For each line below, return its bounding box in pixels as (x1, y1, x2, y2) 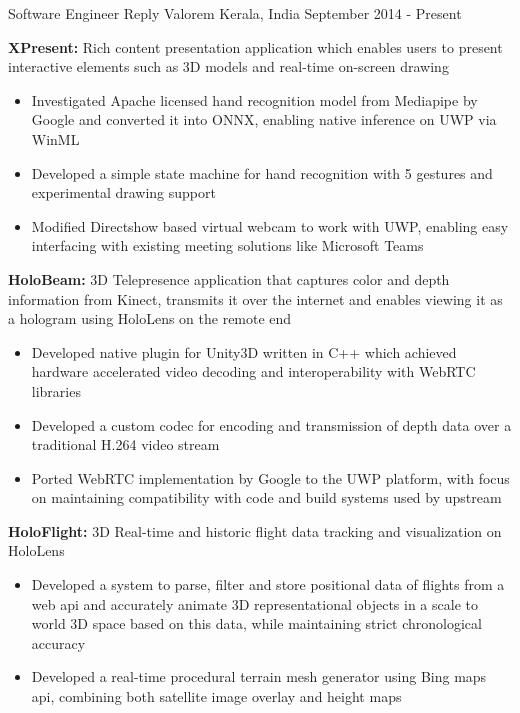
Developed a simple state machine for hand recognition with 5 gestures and (31, 162, 493, 183)
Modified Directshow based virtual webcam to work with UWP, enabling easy (31, 215, 509, 236)
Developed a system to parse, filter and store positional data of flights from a (31, 574, 505, 595)
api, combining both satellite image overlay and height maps (31, 686, 402, 707)
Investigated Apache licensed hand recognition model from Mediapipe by (31, 89, 478, 110)
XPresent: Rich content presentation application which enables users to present (8, 36, 503, 57)
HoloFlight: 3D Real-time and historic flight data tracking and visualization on (8, 520, 502, 541)
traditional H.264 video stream (31, 434, 220, 455)
